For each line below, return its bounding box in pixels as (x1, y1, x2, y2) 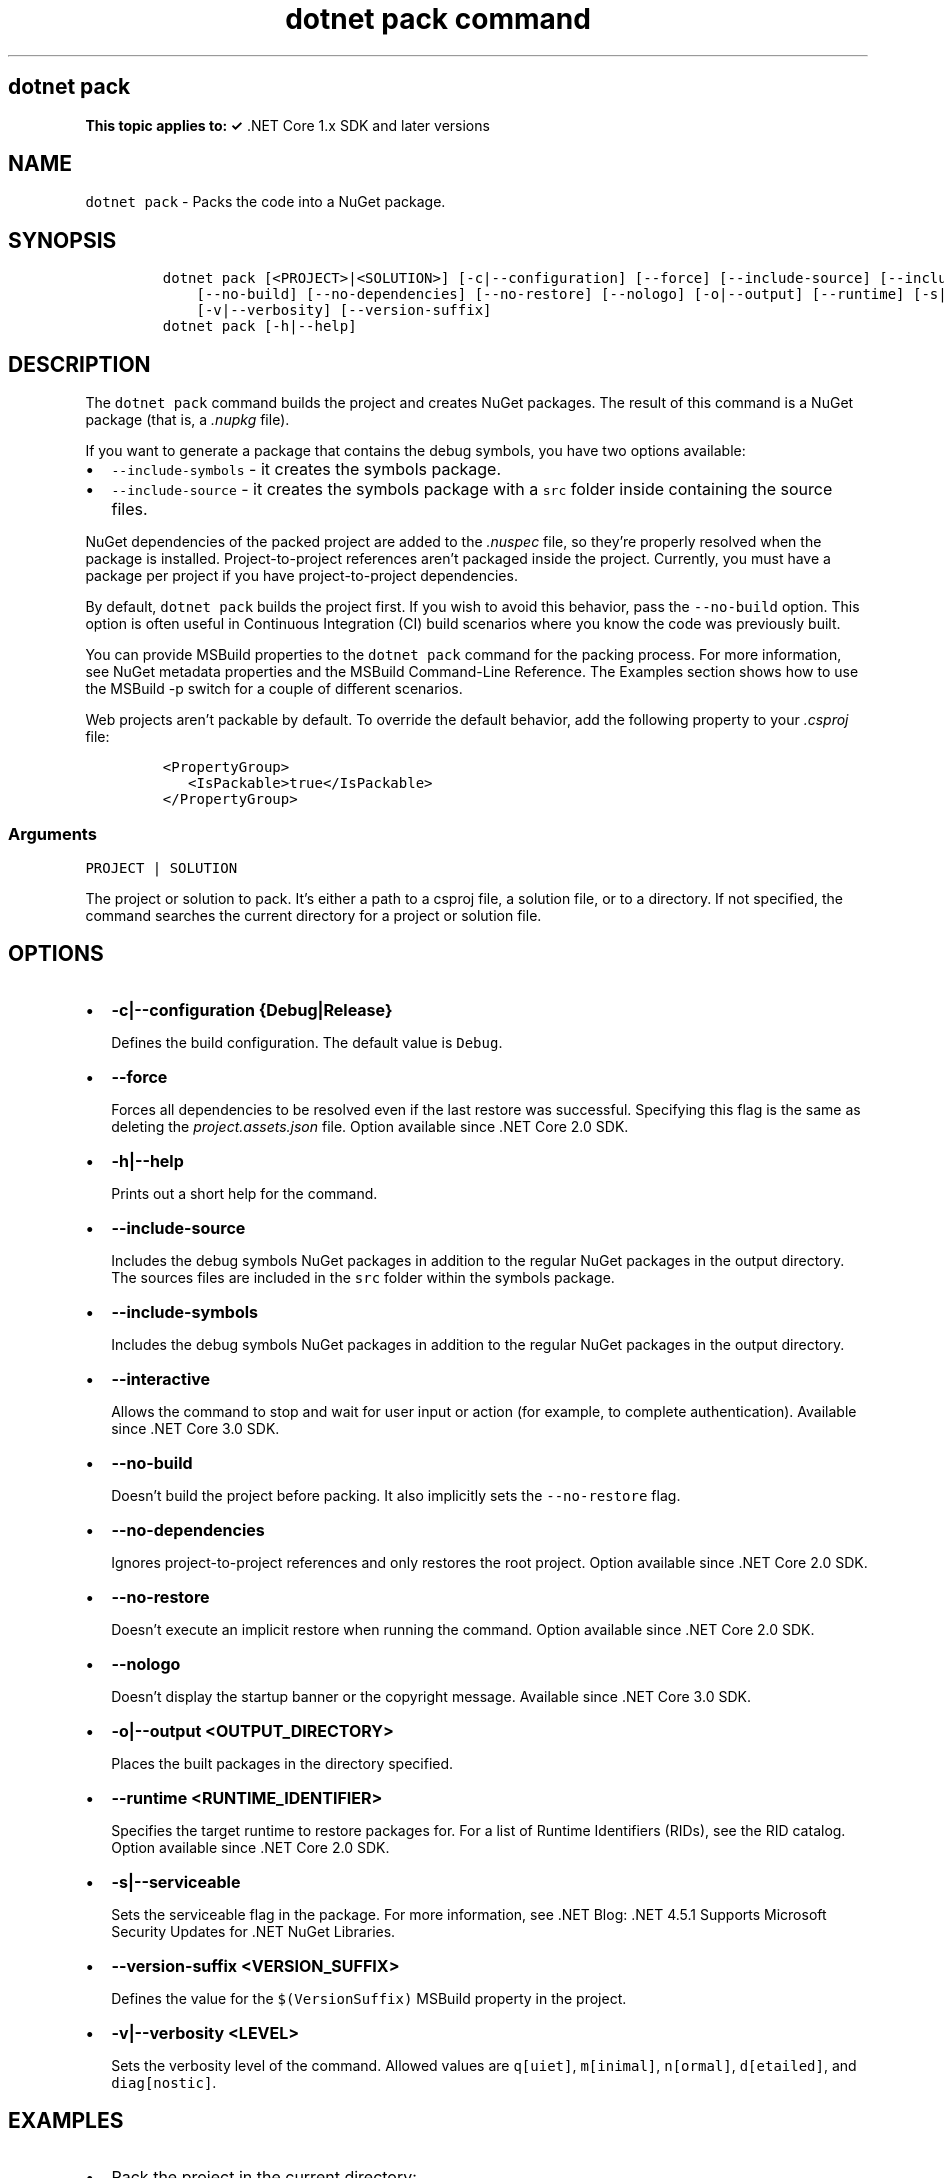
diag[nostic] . (111, 2073, 217, 2091)
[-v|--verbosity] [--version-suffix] (196, 302, 492, 319)
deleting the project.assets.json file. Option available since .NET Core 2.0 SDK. (111, 1117, 629, 1135)
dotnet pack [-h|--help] (162, 318, 357, 335)
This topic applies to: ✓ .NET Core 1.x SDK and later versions (85, 116, 490, 134)
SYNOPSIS (8, 227, 117, 253)
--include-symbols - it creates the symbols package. (111, 459, 502, 480)
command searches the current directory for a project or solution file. (85, 906, 542, 924)
